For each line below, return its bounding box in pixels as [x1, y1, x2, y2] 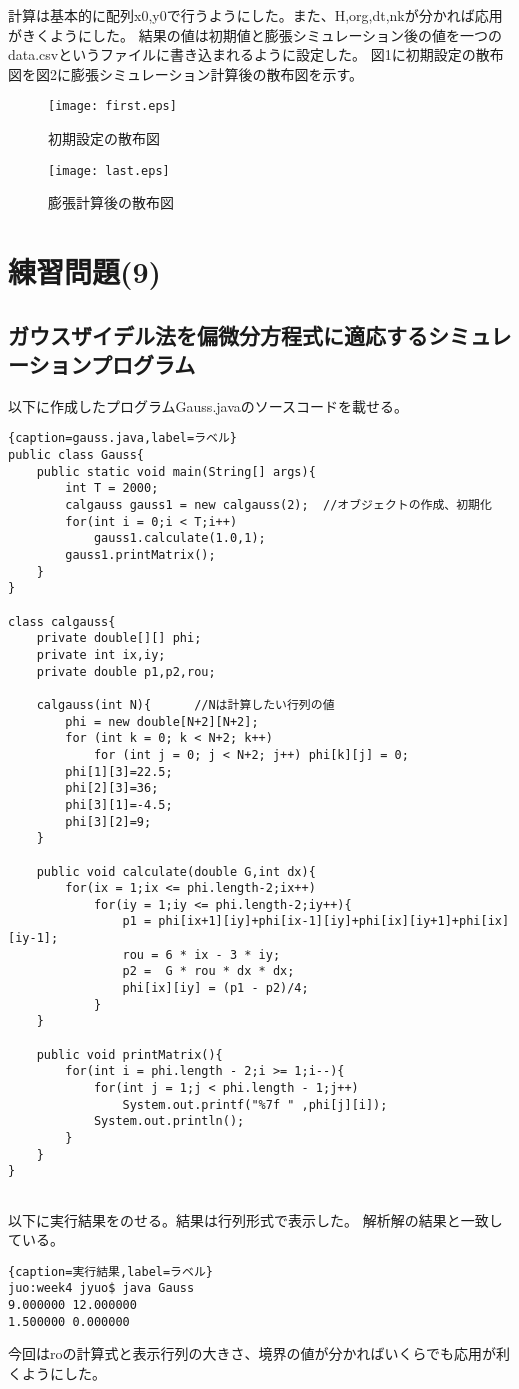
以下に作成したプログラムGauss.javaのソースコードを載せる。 [8, 395, 409, 416]
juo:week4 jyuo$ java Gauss [8, 1281, 195, 1296]
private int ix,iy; [36, 647, 166, 662]
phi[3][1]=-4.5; [65, 797, 173, 812]
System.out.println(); [93, 1114, 245, 1129]
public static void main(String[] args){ [36, 464, 316, 479]
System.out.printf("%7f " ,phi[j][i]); [122, 1097, 388, 1112]
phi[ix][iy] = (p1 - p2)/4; [122, 981, 309, 996]
